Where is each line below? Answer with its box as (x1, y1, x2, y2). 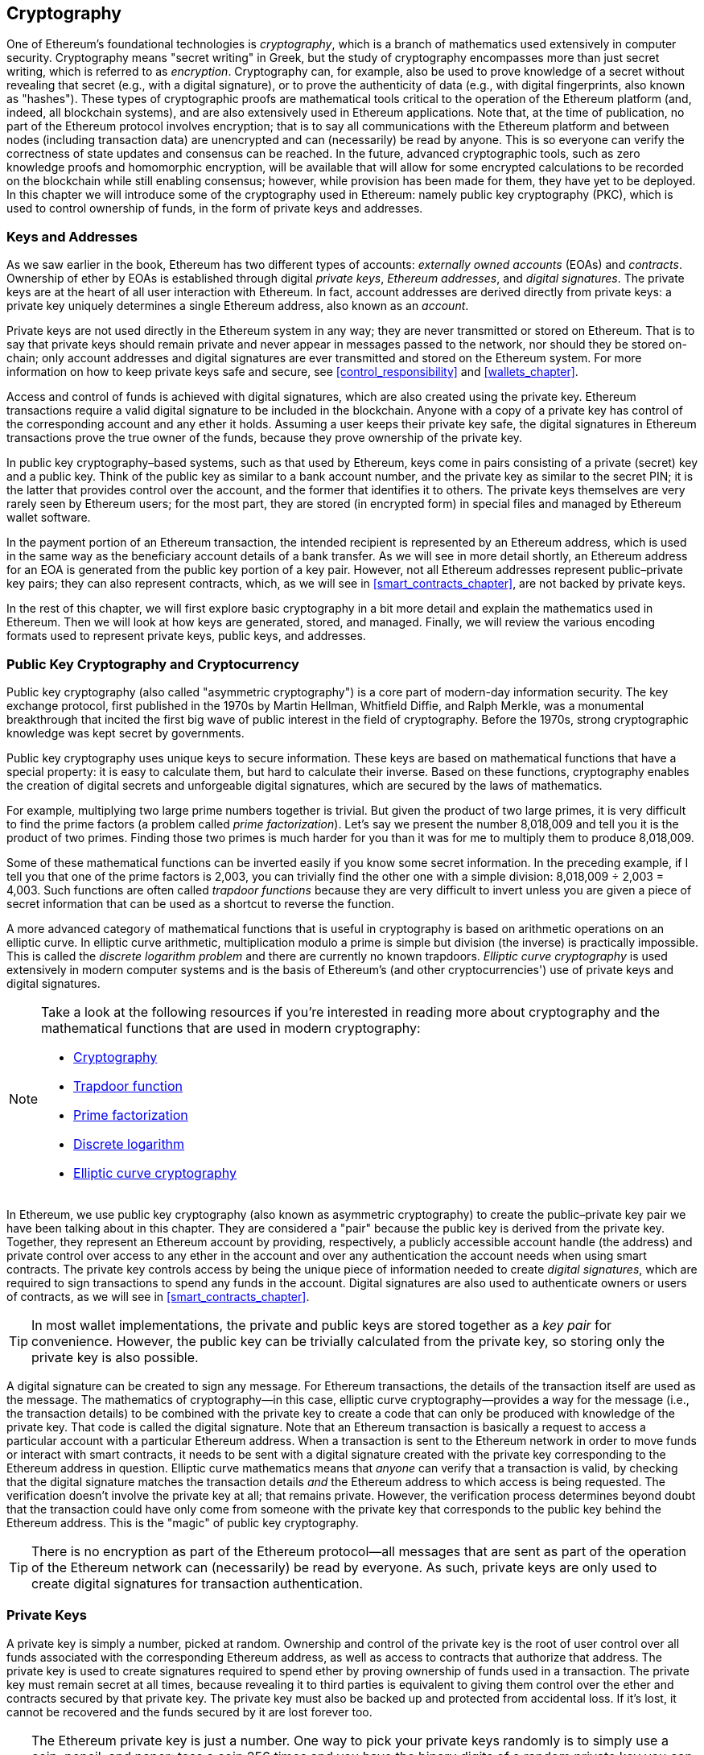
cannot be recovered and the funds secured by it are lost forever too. (6, 1704, 373, 1719)
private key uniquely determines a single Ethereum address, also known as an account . (6, 299, 469, 313)
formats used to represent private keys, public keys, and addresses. (6, 629, 366, 643)
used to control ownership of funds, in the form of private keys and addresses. (6, 201, 423, 216)
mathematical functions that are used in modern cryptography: (41, 1019, 421, 1036)
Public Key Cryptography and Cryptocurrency (6, 655, 299, 672)
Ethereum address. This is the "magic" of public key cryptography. (6, 1515, 359, 1530)
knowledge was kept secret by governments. (6, 725, 245, 740)
